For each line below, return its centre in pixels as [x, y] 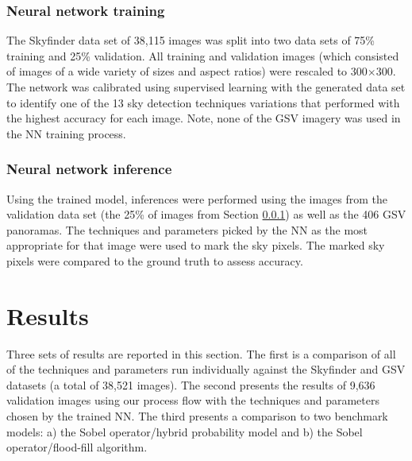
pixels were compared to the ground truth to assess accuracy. [155, 260]
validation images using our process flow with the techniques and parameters [193, 400]
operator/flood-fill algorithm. [77, 447]
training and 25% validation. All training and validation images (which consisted [203, 55]
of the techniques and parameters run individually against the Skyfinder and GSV [206, 369]
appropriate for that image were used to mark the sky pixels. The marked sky [196, 245]
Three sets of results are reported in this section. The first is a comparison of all [201, 353]
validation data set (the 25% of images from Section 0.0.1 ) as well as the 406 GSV [206, 214]
